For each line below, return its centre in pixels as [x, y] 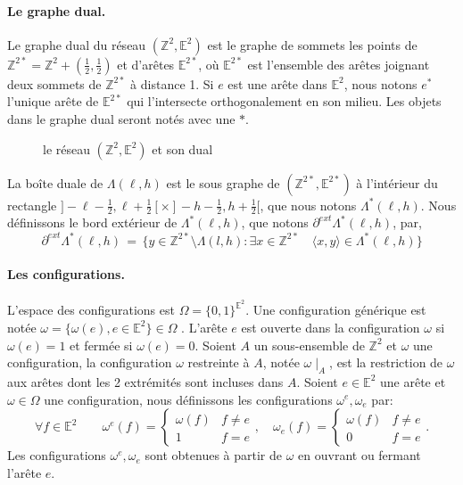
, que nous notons [308, 205]
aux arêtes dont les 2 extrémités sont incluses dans [145, 381]
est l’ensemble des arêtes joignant [339, 64]
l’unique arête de [53, 101]
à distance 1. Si [172, 83]
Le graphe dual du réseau [77, 44]
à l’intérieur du [397, 182]
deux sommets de [54, 83]
